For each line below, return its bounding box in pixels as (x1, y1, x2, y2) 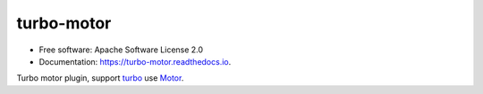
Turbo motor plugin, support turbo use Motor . (16, 73, 184, 83)
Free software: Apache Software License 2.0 (38, 44, 204, 55)
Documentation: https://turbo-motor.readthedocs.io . (38, 56, 232, 67)
